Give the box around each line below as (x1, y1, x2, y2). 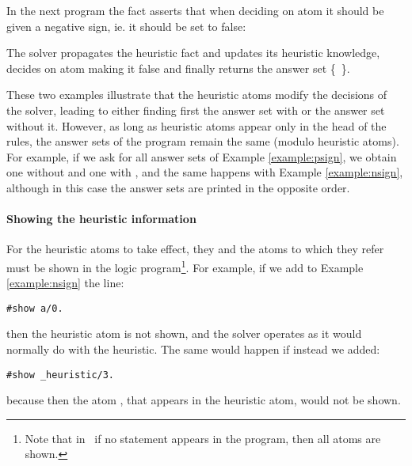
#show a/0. (6, 302, 63, 314)
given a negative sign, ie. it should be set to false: (6, 17, 246, 34)
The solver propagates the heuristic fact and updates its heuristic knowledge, (6, 44, 380, 61)
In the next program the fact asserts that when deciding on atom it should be (6, 2, 384, 18)
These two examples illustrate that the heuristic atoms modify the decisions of (6, 86, 387, 103)
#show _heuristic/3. (6, 369, 115, 381)
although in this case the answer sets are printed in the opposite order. (6, 179, 350, 195)
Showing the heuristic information (6, 210, 196, 227)
